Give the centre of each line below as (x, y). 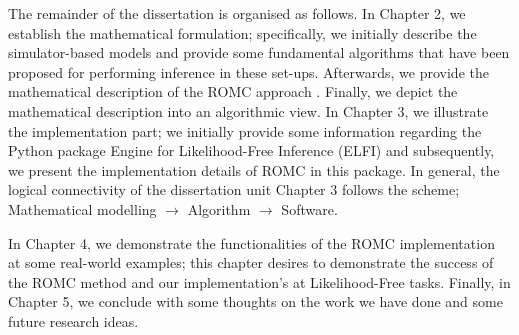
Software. (309, 208)
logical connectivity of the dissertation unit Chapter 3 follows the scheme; (234, 189)
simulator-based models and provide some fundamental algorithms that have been (259, 52)
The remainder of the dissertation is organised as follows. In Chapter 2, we (237, 13)
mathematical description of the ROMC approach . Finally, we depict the (233, 91)
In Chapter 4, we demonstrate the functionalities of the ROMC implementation (251, 242)
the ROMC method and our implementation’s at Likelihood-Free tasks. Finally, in (259, 281)
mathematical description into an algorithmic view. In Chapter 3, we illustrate (248, 110)
